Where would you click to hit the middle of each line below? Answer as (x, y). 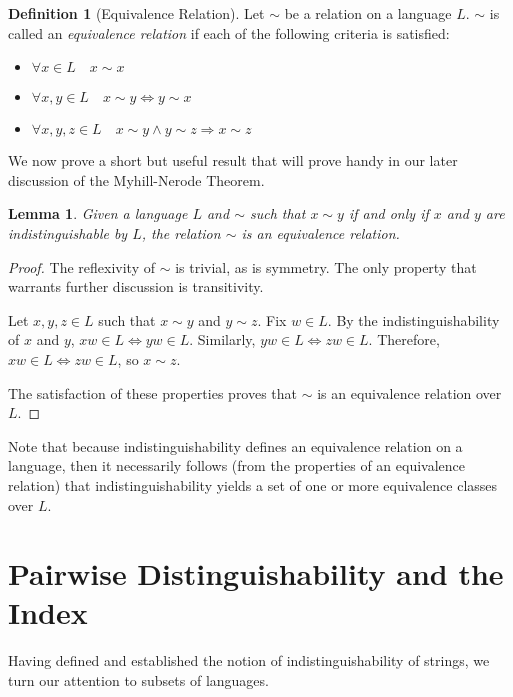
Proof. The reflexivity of (81, 266)
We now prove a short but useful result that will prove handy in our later (233, 160)
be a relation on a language (368, 13)
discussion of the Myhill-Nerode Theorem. (136, 179)
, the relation (181, 232)
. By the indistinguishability (413, 319)
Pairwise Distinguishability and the (256, 573)
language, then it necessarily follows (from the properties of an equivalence (237, 465)
